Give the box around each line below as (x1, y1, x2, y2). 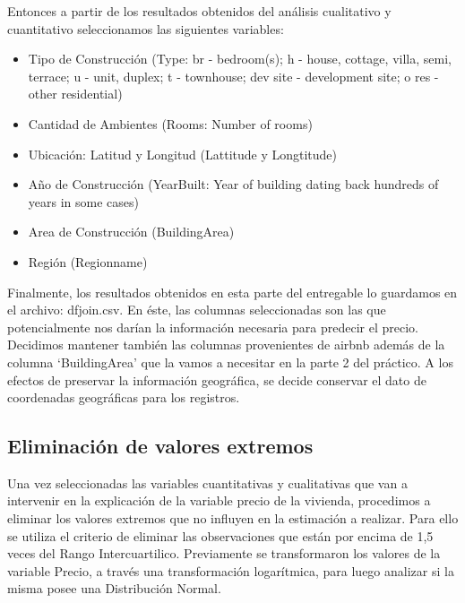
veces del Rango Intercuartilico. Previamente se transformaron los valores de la (7, 544, 441, 563)
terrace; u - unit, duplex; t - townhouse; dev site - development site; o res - (28, 66, 439, 85)
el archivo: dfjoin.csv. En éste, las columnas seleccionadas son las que (7, 300, 386, 319)
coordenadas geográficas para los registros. (7, 388, 240, 407)
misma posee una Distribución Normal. (7, 579, 221, 598)
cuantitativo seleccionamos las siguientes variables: (7, 19, 284, 38)
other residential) (28, 84, 123, 103)
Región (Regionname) (28, 252, 148, 271)
